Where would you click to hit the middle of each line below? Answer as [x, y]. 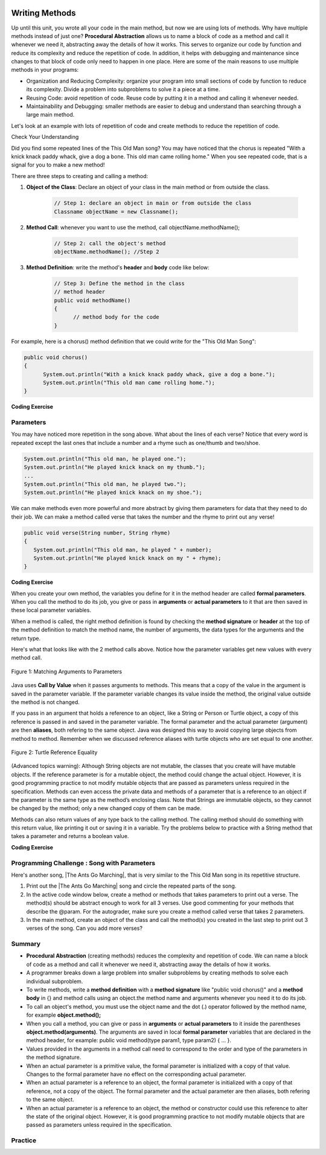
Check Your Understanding [45, 137]
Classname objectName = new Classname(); [116, 212]
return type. [26, 638]
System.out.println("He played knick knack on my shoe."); [113, 493]
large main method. [50, 115]
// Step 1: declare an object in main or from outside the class [153, 203]
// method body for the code [116, 317]
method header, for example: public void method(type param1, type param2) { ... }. [129, 1040]
